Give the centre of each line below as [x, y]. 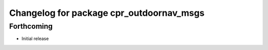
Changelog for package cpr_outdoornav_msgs [107, 13]
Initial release [35, 39]
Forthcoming [31, 26]
